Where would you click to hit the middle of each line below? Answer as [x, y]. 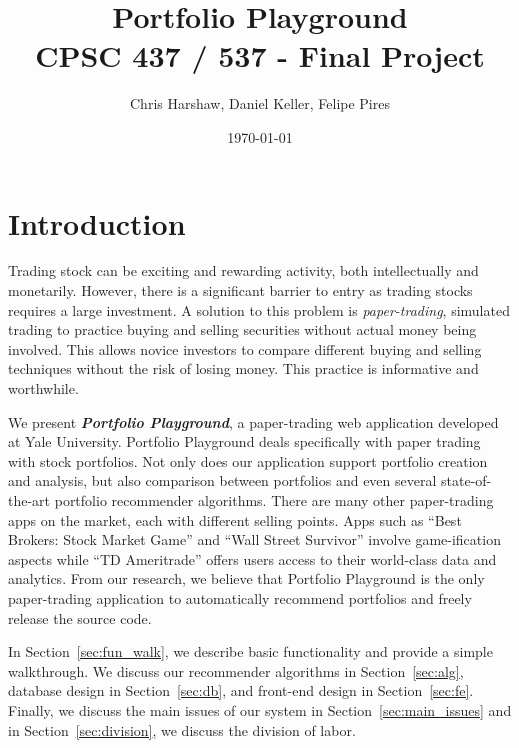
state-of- [466, 480]
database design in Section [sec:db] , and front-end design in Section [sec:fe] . [241, 690]
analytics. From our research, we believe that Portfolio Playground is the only [246, 578]
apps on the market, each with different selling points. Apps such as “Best [235, 519]
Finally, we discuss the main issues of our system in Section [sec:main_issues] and [260, 709]
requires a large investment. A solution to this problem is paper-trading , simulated [259, 309]
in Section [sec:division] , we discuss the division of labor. [182, 729]
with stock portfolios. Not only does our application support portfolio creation [248, 460]
